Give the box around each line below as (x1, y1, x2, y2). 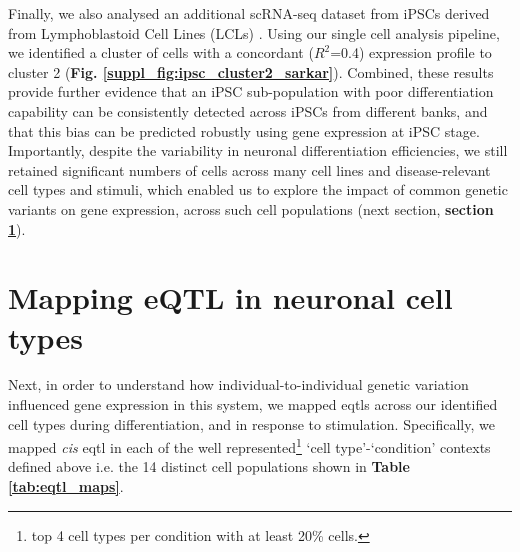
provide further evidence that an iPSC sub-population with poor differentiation (8, 81, 494, 102)
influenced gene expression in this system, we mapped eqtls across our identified (8, 394, 498, 415)
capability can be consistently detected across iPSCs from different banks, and (8, 100, 488, 121)
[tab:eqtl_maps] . (8, 476, 124, 497)
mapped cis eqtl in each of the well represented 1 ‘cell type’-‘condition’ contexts (8, 434, 491, 457)
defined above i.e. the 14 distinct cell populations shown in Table (8, 456, 410, 477)
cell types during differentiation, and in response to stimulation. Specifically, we (8, 413, 495, 434)
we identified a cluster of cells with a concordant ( (8, 42, 314, 63)
